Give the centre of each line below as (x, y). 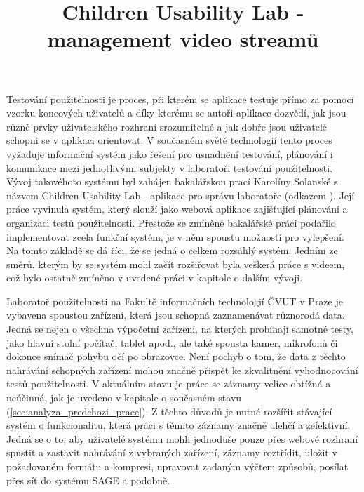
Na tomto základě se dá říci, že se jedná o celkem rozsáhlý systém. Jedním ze (172, 250)
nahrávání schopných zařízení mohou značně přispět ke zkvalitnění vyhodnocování (182, 370)
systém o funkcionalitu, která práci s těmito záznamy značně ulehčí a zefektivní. (178, 425)
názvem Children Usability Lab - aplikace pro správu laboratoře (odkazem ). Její (181, 195)
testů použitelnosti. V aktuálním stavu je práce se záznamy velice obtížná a (169, 384)
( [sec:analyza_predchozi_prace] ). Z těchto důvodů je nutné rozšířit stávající (169, 411)
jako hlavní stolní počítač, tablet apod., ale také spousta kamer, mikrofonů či (172, 342)
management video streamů (183, 39)
